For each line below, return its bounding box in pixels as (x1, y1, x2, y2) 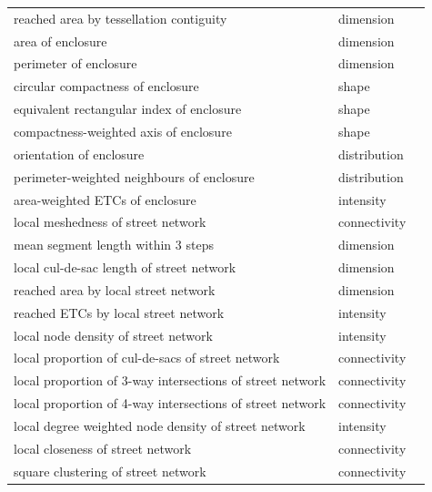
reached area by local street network (14, 280, 216, 299)
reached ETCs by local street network (14, 302, 225, 322)
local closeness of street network (14, 438, 192, 457)
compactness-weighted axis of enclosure (14, 121, 232, 140)
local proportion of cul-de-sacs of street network (14, 348, 280, 367)
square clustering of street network (14, 461, 206, 480)
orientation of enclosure (14, 144, 145, 163)
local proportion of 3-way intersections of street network (14, 371, 327, 390)
